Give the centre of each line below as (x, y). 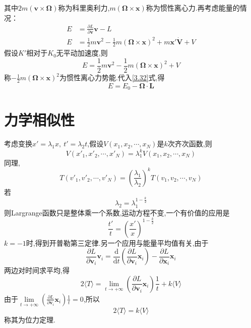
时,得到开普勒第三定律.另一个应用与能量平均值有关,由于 (117, 242)
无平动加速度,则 (82, 53)
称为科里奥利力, (84, 8)
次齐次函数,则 (190, 144)
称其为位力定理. (30, 320)
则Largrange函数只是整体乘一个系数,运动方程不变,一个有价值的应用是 (117, 212)
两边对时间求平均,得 (37, 270)
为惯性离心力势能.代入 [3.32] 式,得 (112, 77)
